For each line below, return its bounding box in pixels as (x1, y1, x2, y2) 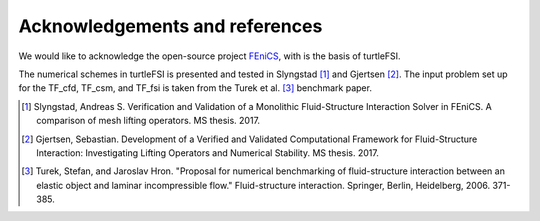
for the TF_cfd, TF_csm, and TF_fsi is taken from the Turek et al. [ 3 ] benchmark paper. (18, 82, 372, 94)
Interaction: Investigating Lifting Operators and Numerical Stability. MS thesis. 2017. (36, 146, 379, 159)
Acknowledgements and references (18, 15, 323, 37)
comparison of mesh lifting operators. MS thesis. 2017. (36, 115, 260, 127)
